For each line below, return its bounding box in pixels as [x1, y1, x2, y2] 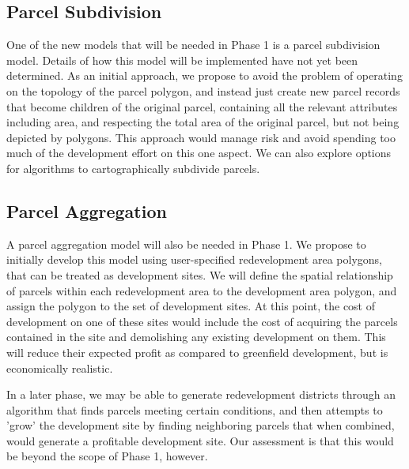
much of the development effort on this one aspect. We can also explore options [6, 144, 392, 161]
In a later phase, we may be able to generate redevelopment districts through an [6, 386, 396, 403]
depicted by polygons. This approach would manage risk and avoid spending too [6, 129, 396, 145]
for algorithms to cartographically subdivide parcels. [6, 159, 260, 176]
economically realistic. [6, 359, 113, 376]
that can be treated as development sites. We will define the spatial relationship [6, 266, 393, 283]
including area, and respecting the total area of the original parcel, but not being [6, 114, 400, 130]
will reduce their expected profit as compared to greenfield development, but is [6, 343, 388, 360]
